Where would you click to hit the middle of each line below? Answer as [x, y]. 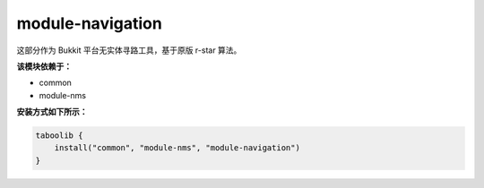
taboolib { [59, 136]
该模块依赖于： [44, 66]
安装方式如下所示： [52, 112]
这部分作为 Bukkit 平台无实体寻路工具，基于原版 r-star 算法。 [129, 50]
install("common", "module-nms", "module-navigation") [177, 148]
